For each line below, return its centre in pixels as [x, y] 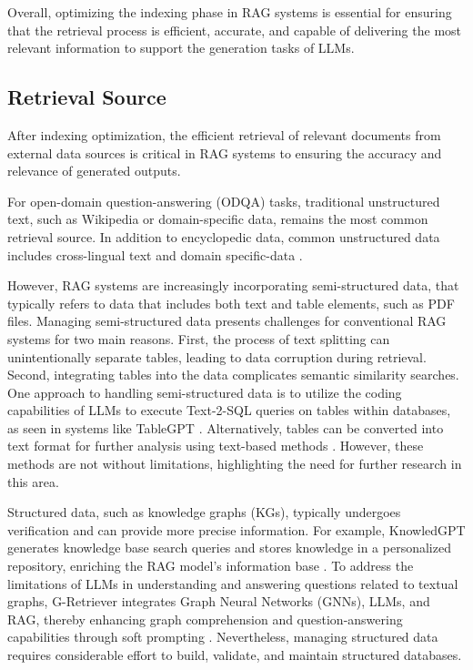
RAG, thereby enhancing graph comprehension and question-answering [205, 619]
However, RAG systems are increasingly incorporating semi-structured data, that [233, 285]
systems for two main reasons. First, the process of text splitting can [199, 338]
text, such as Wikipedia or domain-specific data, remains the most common [218, 219]
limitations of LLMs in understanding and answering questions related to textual [233, 583]
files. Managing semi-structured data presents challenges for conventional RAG [227, 321]
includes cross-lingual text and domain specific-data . [155, 254]
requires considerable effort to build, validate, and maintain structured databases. [235, 655]
